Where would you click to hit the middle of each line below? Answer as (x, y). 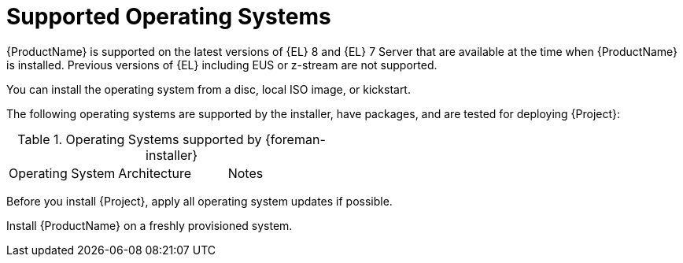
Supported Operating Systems (169, 17)
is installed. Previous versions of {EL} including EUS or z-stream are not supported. (222, 65)
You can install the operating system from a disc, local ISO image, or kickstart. (209, 89)
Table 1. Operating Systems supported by (140, 139)
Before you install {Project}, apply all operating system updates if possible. (199, 201)
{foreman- (295, 139)
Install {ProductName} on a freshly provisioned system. (150, 225)
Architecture (155, 173)
